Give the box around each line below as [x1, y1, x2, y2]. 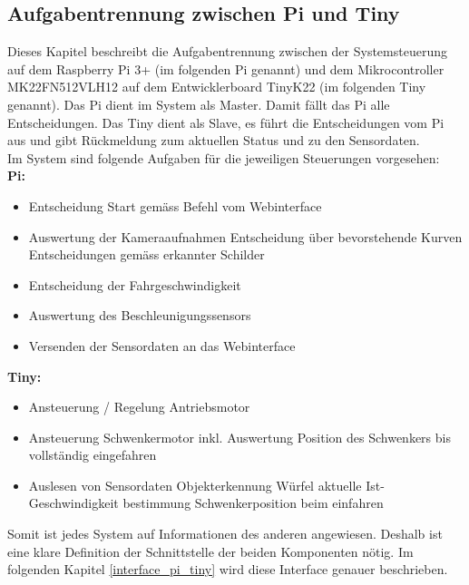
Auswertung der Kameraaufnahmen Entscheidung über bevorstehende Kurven [28, 227, 463, 246]
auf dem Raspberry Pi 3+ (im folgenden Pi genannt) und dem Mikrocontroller [7, 59, 445, 78]
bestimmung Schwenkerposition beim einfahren [122, 493, 384, 512]
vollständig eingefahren [28, 445, 157, 464]
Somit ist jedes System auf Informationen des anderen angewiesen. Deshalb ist [7, 524, 443, 543]
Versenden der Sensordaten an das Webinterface [28, 336, 296, 355]
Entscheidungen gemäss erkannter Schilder [28, 245, 265, 264]
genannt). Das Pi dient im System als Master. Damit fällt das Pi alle [7, 94, 390, 113]
